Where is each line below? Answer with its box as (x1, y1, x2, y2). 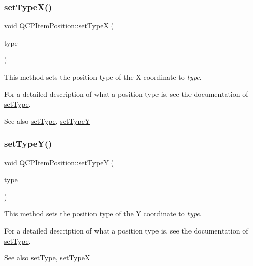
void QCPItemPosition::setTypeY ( (4, 157, 114, 168)
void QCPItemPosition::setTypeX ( (4, 20, 114, 31)
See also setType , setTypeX (4, 252, 90, 263)
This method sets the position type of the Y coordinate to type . (4, 208, 202, 219)
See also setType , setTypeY (4, 115, 90, 126)
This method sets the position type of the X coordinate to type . (4, 72, 202, 82)
